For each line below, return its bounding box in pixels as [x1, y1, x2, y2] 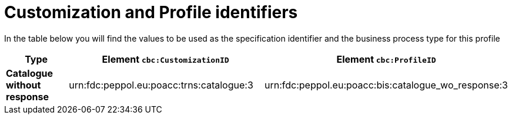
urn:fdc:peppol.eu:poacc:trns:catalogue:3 [69, 79, 253, 91]
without [6, 79, 41, 91]
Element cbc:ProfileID [336, 53, 436, 65]
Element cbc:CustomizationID [102, 53, 229, 65]
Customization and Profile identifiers [4, 2, 298, 22]
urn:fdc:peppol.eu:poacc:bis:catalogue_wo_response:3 [265, 79, 508, 91]
